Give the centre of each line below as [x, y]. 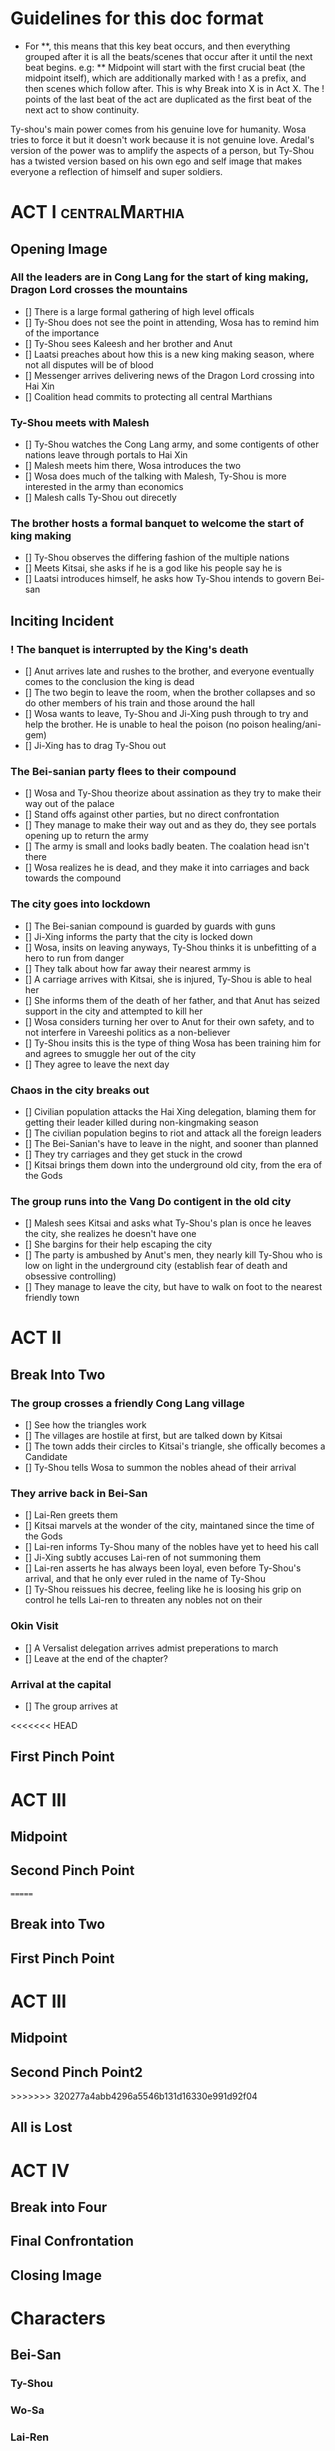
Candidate [46, 1457]
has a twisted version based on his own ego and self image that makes [156, 161]
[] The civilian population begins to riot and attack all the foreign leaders [173, 1133]
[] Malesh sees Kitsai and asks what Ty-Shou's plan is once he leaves [168, 1223]
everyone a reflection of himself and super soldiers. [116, 171]
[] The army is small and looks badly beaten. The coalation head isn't [167, 846]
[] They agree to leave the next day [97, 1064]
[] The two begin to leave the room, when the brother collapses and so [170, 693]
